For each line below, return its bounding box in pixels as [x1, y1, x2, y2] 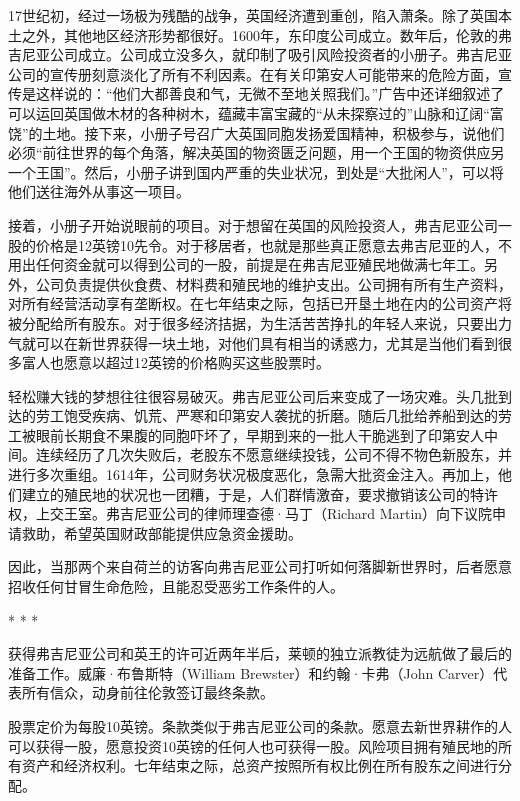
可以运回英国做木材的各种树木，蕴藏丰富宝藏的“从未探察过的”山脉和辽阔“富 [8, 102, 504, 123]
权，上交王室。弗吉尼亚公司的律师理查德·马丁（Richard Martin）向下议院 [8, 503, 493, 524]
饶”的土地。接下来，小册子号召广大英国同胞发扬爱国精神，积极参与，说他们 [8, 122, 505, 143]
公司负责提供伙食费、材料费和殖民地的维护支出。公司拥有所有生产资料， [35, 273, 512, 294]
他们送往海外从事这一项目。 [8, 181, 190, 202]
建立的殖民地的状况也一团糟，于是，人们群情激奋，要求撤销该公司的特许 [21, 483, 498, 504]
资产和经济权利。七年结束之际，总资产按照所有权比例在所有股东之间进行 [21, 755, 498, 776]
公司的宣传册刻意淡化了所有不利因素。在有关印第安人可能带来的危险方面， [8, 63, 498, 84]
